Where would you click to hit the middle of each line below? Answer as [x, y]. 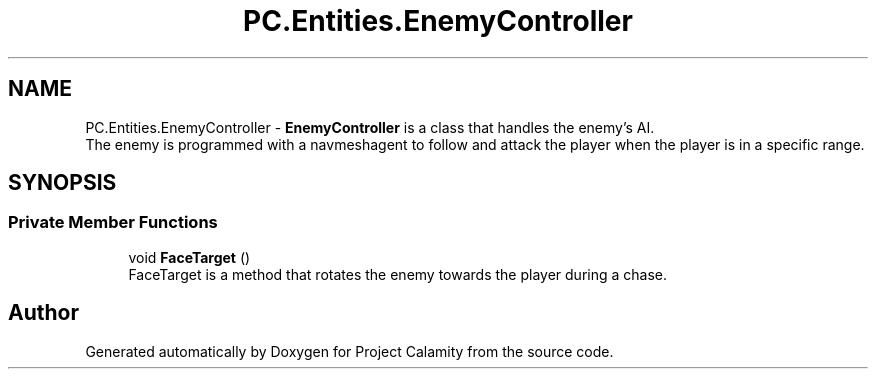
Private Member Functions [113, 222]
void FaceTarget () [189, 257]
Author [43, 313]
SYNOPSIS [62, 183]
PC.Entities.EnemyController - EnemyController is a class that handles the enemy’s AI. [370, 127]
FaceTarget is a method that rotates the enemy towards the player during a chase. [398, 274]
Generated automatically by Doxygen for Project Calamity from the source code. [349, 351]
